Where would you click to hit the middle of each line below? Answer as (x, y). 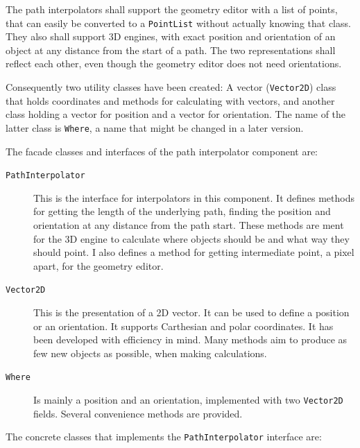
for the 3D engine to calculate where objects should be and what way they (191, 238)
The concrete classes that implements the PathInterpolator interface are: (164, 437)
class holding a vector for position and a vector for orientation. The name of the (176, 114)
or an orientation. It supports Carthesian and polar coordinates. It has (183, 326)
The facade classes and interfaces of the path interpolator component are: (162, 151)
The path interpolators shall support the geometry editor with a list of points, (172, 9)
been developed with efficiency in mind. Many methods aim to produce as (190, 339)
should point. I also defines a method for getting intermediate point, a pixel (194, 252)
